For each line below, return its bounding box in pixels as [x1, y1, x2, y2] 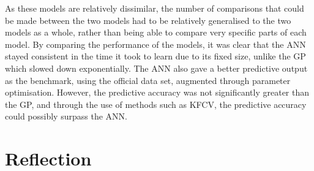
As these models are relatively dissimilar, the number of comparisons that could [5, 2, 304, 14]
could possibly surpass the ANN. [5, 110, 127, 123]
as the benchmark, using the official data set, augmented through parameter [5, 74, 291, 86]
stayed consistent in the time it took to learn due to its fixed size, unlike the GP [5, 50, 306, 63]
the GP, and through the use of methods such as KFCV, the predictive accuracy [5, 97, 307, 110]
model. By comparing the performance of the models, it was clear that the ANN [5, 37, 306, 50]
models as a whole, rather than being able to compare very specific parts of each [5, 26, 307, 39]
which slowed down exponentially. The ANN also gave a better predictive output [5, 61, 308, 74]
